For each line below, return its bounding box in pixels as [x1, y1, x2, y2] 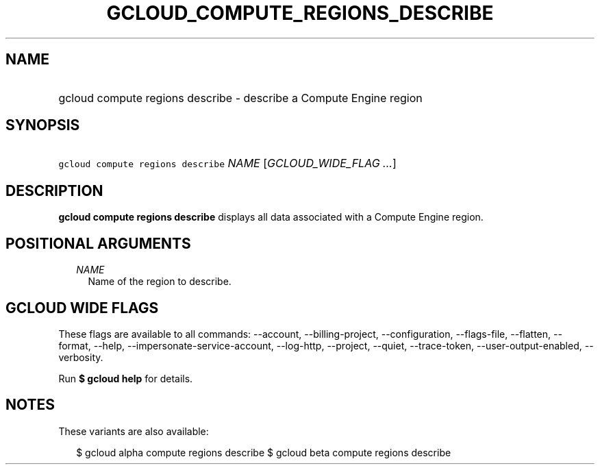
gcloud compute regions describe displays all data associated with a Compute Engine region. [58, 211, 484, 223]
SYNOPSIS [5, 116, 80, 134]
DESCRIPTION [5, 182, 103, 199]
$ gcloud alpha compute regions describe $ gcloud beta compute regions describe [76, 446, 451, 458]
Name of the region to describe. [88, 275, 232, 288]
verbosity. [58, 351, 103, 363]
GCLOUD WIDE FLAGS [5, 299, 159, 317]
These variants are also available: [58, 425, 209, 437]
